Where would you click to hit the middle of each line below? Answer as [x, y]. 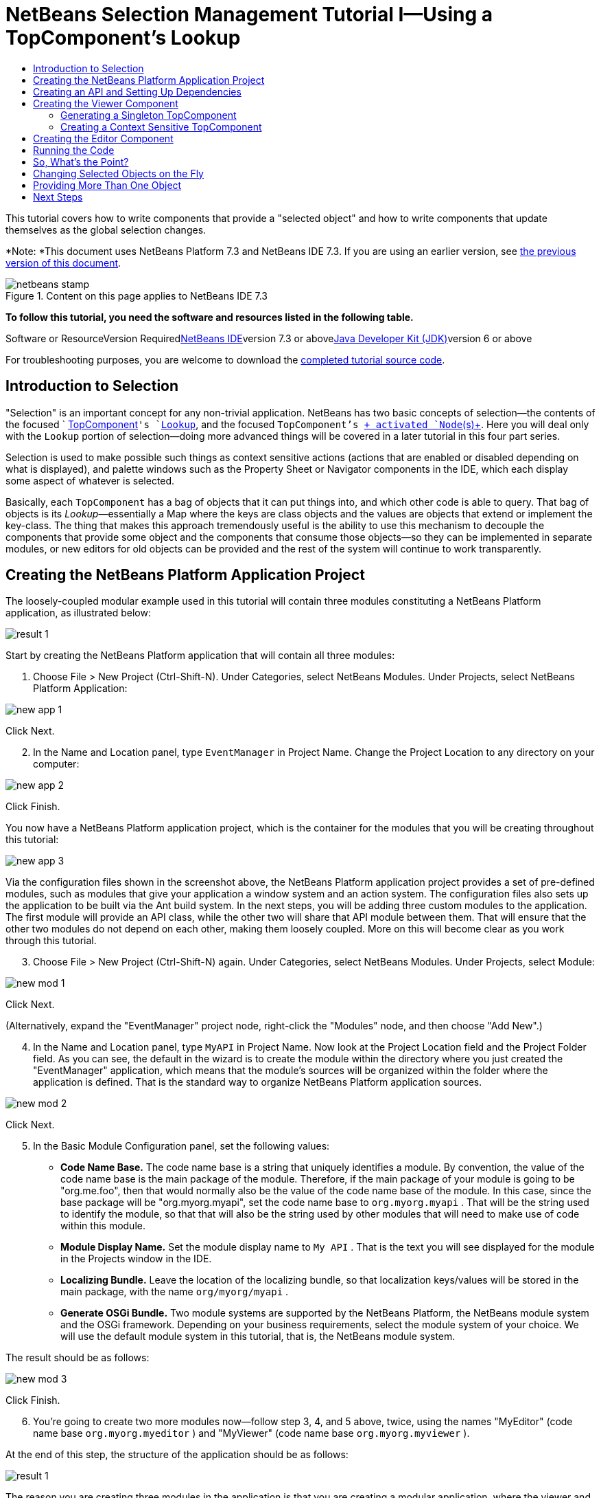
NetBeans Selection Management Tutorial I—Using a [249, 14]
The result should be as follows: [78, 1358]
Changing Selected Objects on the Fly [118, 173]
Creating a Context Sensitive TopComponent [161, 126]
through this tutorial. [51, 941]
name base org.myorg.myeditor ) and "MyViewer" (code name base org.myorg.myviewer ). [251, 1433]
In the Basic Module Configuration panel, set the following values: [181, 1146]
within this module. [103, 1226]
